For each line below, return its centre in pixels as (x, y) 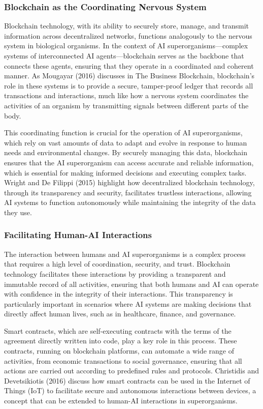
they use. (18, 212)
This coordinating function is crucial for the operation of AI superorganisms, (123, 133)
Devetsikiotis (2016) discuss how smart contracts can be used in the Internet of (127, 380)
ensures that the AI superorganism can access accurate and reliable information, (129, 162)
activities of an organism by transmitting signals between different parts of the (126, 105)
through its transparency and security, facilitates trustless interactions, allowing (128, 192)
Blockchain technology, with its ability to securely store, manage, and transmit (127, 26)
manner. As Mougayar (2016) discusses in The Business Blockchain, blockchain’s (129, 76)
